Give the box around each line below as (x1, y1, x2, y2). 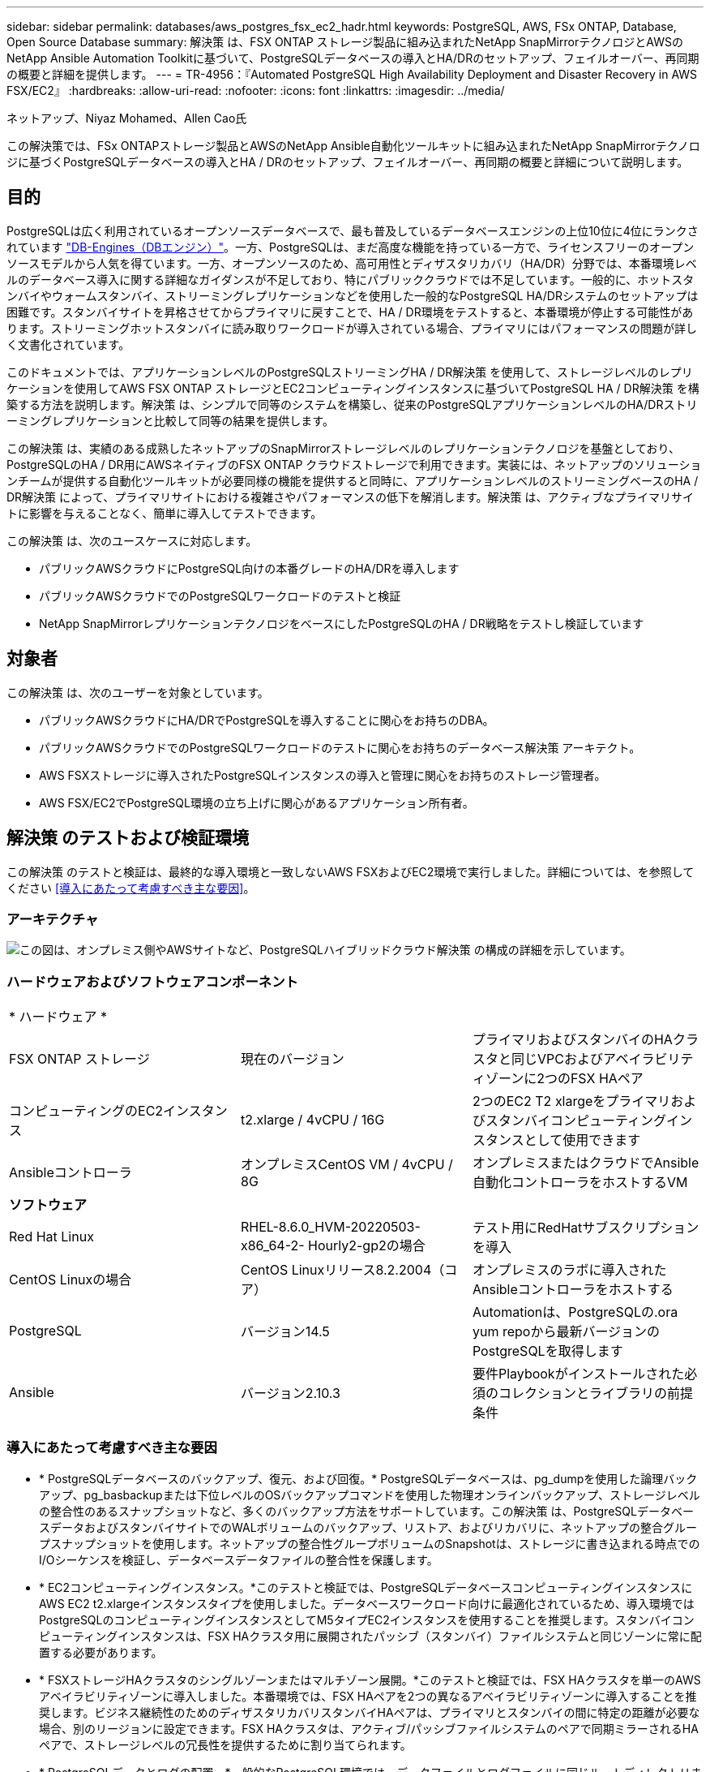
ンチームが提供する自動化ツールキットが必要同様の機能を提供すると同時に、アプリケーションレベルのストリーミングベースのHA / (6, 473, 699, 488)
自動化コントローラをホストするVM (472, 1174, 688, 1191)
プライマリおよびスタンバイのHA (472, 1031, 673, 1048)
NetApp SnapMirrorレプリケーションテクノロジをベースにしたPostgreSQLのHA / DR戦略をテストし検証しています (39, 616, 644, 630)
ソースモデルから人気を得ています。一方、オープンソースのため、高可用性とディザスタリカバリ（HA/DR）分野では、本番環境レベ (6, 256, 697, 270)
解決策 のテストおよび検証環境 (6, 828, 249, 849)
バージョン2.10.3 (240, 1385, 340, 1402)
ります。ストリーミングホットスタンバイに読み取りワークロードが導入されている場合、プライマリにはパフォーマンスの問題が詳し (6, 320, 697, 335)
